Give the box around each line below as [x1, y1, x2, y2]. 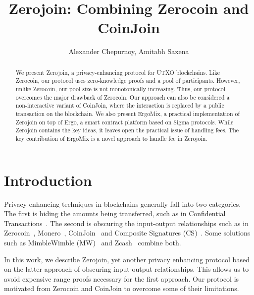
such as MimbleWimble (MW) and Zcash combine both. [4, 237, 181, 247]
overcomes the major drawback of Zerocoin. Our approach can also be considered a [15, 93, 230, 101]
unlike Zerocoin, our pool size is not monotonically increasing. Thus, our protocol [15, 85, 226, 93]
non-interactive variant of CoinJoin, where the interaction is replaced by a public [15, 101, 224, 110]
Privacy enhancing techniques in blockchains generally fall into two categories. [4, 198, 241, 209]
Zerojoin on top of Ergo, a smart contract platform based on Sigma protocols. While [15, 118, 234, 126]
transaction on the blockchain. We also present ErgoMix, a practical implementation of [15, 109, 240, 118]
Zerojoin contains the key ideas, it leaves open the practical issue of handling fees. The [15, 126, 239, 134]
